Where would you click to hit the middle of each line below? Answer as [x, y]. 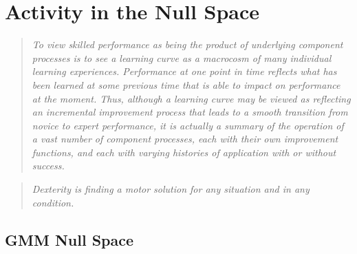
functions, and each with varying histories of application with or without [184, 152]
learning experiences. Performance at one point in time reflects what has [184, 71]
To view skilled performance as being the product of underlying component [187, 44]
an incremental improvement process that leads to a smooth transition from [190, 112]
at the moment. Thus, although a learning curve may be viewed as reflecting [191, 98]
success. [48, 166]
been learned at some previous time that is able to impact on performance [186, 84]
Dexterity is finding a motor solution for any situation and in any [171, 189]
